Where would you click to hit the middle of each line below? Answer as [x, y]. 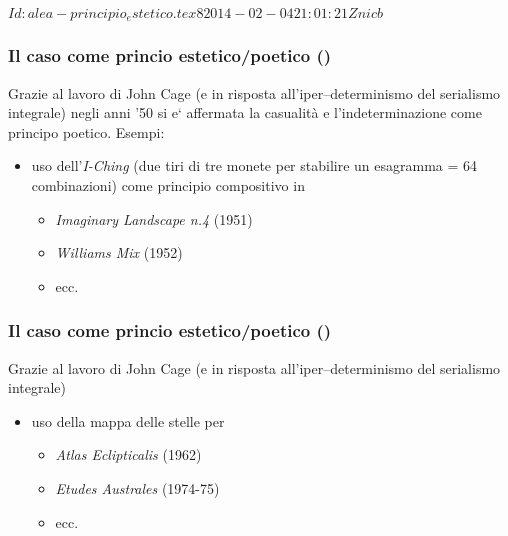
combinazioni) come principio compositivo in [168, 185]
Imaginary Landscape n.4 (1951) [154, 218]
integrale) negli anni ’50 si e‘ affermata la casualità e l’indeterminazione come [245, 112]
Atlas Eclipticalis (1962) [128, 454]
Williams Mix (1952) [119, 252]
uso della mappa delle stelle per [128, 420]
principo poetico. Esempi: [86, 131]
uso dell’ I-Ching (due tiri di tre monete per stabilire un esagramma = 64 [254, 165]
